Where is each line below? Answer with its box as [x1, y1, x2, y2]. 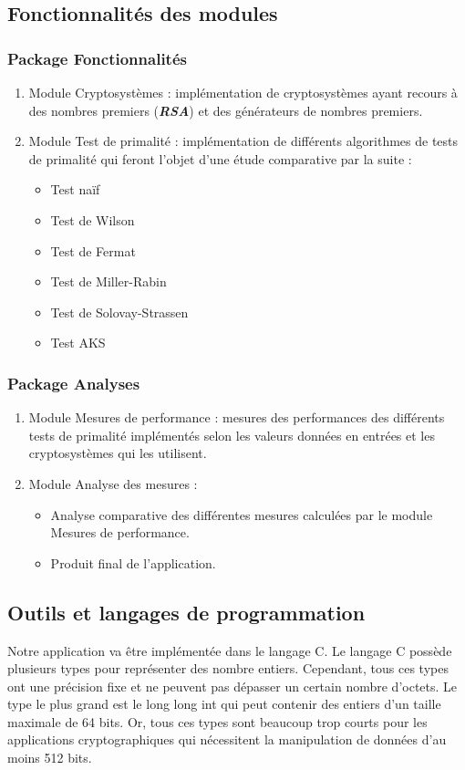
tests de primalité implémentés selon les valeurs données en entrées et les [28, 425, 435, 444]
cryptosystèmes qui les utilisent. [28, 443, 207, 463]
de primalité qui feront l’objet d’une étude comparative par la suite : [28, 149, 412, 168]
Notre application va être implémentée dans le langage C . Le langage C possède [7, 640, 452, 660]
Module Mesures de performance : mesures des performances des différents [28, 408, 445, 427]
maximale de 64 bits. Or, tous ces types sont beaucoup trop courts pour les [7, 712, 428, 731]
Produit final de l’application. [50, 553, 216, 572]
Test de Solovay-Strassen [50, 302, 189, 321]
